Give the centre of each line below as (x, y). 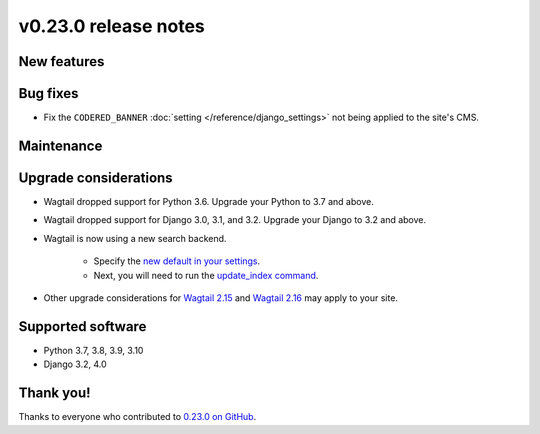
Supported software (82, 326)
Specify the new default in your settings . (177, 261)
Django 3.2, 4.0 (75, 364)
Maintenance (60, 145)
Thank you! (54, 393)
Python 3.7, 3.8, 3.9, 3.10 (93, 350)
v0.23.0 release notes (111, 26)
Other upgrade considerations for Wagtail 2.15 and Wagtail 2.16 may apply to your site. (221, 297)
